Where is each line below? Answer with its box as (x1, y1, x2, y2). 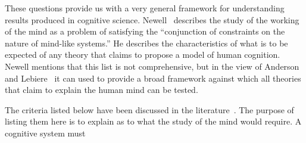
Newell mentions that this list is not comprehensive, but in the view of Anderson (5, 60, 299, 72)
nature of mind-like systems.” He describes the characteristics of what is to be (5, 36, 288, 49)
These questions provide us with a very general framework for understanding (5, 2, 285, 14)
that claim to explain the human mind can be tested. (5, 83, 198, 96)
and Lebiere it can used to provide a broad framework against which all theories (5, 71, 301, 84)
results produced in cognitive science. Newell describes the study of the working (5, 13, 299, 26)
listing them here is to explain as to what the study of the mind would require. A (5, 115, 302, 128)
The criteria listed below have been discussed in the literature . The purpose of (5, 103, 294, 116)
